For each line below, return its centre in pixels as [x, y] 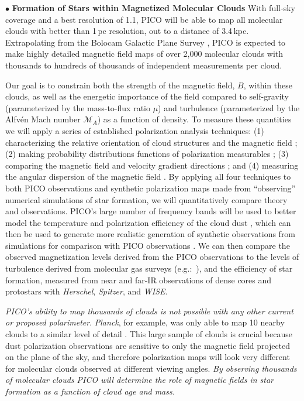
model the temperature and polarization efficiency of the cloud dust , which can [148, 222]
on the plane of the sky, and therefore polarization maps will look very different [148, 357]
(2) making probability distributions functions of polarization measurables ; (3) [147, 154]
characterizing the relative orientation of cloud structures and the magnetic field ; [151, 142]
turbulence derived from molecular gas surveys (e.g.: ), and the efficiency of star [149, 268]
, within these [268, 85]
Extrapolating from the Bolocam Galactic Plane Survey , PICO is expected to [146, 42]
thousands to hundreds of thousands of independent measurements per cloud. [144, 65]
